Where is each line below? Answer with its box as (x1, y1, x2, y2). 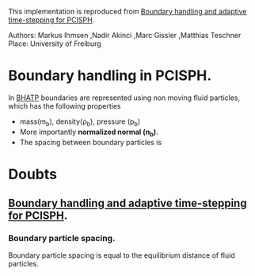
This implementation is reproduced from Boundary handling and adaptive (8, 7, 247, 16)
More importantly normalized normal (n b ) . (19, 127, 158, 138)
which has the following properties (8, 101, 121, 110)
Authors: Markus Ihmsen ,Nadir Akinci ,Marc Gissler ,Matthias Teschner (8, 31, 242, 40)
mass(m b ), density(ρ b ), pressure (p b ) (19, 117, 141, 128)
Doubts (8, 165, 58, 183)
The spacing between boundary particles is (19, 137, 162, 147)
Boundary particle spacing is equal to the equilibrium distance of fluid (8, 251, 235, 260)
